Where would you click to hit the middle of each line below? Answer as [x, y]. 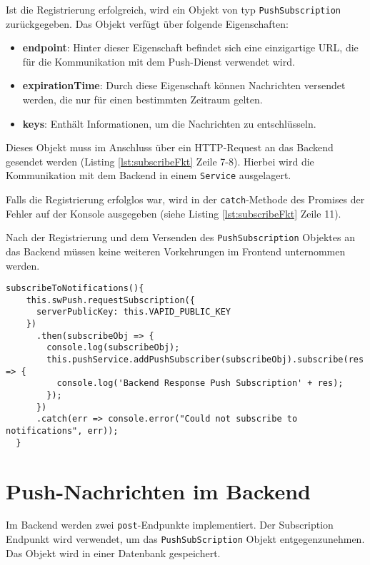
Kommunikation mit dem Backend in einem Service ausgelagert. [149, 175]
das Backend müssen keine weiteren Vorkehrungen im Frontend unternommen [176, 251]
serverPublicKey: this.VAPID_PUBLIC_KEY [133, 312]
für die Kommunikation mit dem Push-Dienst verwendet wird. [159, 61]
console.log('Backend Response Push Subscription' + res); [200, 383]
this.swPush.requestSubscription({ [110, 300]
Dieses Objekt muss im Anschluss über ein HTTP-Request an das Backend [170, 147]
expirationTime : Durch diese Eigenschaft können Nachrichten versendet [184, 85]
